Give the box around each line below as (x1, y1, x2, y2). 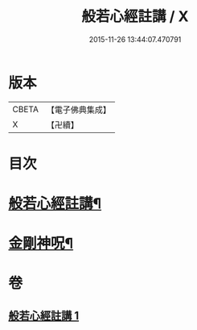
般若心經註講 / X (81, 7, 189, 26)
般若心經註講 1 (8, 308, 80, 323)
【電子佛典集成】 (46, 104, 111, 115)
